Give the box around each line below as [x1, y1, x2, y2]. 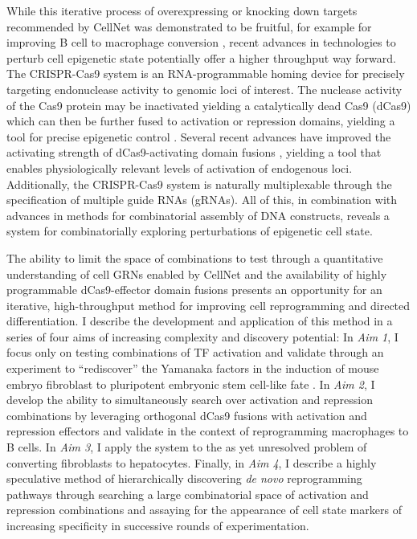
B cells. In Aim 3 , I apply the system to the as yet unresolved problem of [6, 439, 367, 455]
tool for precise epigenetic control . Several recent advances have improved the [6, 128, 391, 145]
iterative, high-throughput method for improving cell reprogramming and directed [6, 296, 411, 313]
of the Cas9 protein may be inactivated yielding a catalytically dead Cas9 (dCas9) [6, 96, 411, 113]
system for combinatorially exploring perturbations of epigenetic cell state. [6, 223, 373, 239]
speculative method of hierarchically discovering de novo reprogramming [6, 470, 362, 487]
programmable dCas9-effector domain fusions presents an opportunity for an [6, 281, 382, 298]
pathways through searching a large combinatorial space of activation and [6, 485, 369, 502]
